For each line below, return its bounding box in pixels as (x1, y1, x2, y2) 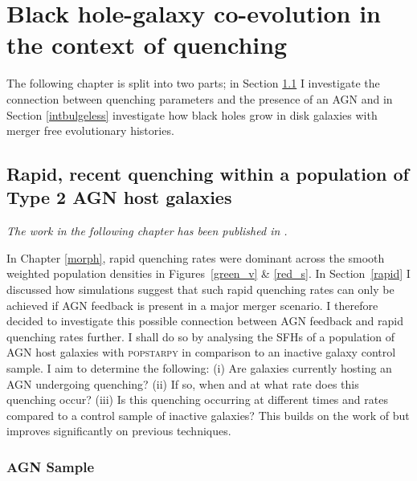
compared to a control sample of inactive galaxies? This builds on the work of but (6, 406, 410, 423)
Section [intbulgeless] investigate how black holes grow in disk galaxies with (6, 106, 378, 123)
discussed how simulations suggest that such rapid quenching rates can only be (6, 281, 395, 298)
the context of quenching (6, 28, 288, 61)
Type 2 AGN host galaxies (6, 185, 232, 210)
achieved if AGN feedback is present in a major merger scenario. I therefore (6, 296, 378, 313)
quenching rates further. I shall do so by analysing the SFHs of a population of (6, 328, 395, 344)
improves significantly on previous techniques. (6, 422, 231, 439)
